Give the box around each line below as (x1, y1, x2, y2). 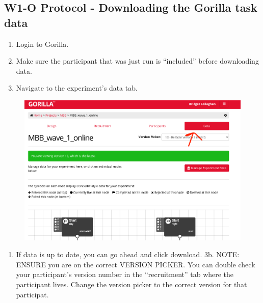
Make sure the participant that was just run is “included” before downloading (16, 56, 259, 66)
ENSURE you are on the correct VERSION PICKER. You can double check (16, 259, 255, 269)
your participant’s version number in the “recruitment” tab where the (16, 269, 234, 280)
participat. (16, 289, 49, 299)
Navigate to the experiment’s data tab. (16, 82, 138, 93)
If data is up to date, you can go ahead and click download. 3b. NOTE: (16, 249, 240, 260)
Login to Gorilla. (16, 38, 69, 49)
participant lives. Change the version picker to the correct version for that (16, 279, 247, 290)
